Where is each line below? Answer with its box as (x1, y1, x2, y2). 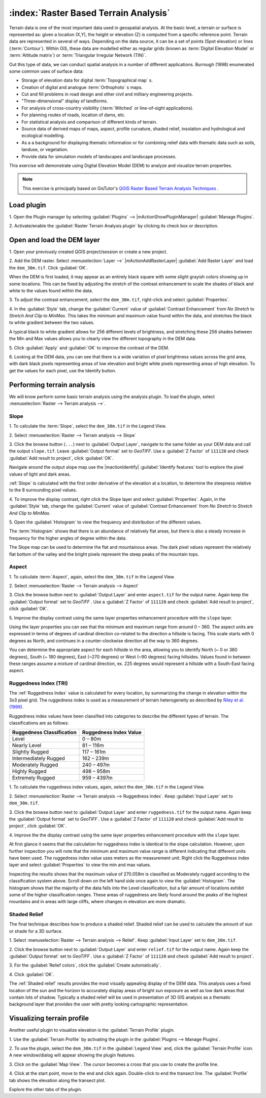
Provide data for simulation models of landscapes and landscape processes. (21, 153, 177, 159)
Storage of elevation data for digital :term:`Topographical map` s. (21, 77, 153, 84)
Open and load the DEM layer (9, 235, 100, 244)
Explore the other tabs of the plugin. (9, 1086, 82, 1092)
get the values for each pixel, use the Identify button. (9, 367, 117, 373)
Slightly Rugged (12, 748, 49, 755)
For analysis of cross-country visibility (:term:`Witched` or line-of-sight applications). (21, 105, 194, 111)
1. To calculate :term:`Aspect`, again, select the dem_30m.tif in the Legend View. (9, 573, 175, 579)
